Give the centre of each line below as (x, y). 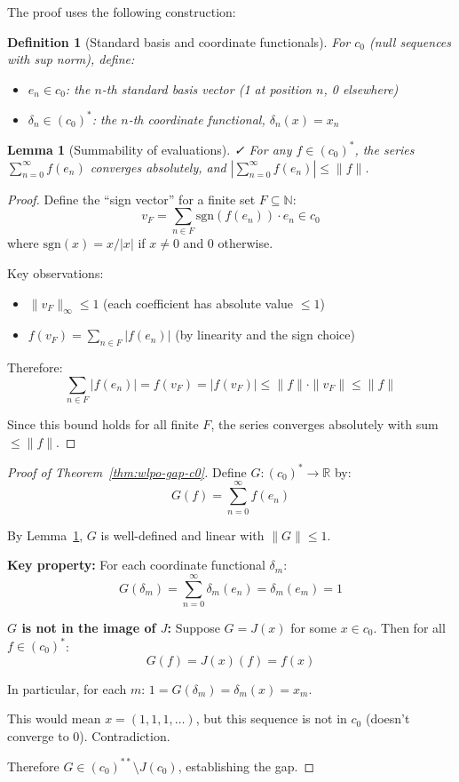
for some (313, 627)
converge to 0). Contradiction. (89, 735)
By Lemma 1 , (45, 535)
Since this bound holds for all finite (103, 424)
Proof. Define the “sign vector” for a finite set (131, 199)
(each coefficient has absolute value (198, 303)
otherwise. (245, 243)
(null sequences (411, 41)
